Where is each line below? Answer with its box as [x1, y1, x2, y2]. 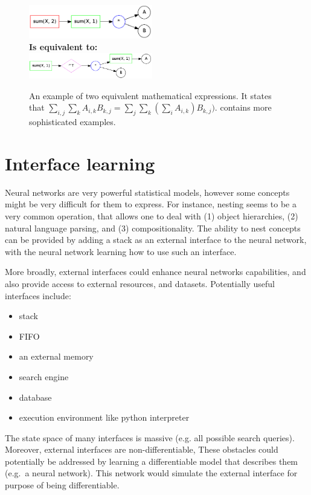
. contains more [214, 101, 272, 114]
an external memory [19, 350, 94, 363]
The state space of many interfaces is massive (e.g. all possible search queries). [5, 431, 295, 444]
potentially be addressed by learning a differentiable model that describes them [5, 455, 298, 467]
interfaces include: [5, 289, 71, 302]
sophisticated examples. [29, 115, 116, 128]
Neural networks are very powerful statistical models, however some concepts [5, 186, 290, 198]
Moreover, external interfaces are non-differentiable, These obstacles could [5, 443, 278, 456]
